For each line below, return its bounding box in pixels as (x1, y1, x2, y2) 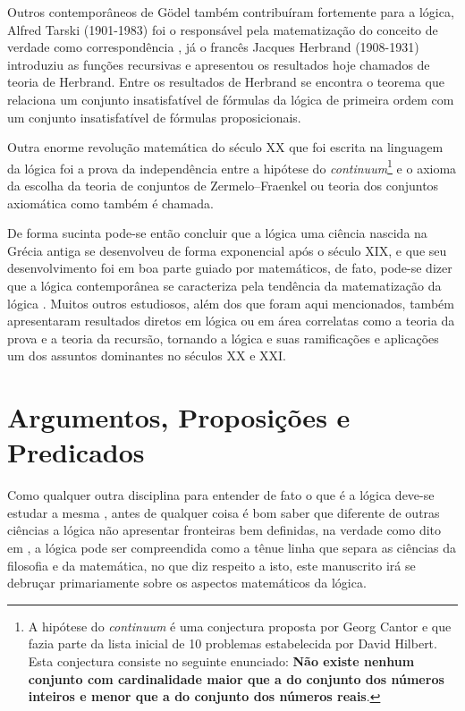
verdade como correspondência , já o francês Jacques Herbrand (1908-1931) (7, 38, 419, 56)
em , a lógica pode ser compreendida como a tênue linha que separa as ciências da (7, 538, 457, 557)
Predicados (7, 434, 145, 470)
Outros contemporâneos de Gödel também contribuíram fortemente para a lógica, (7, 3, 454, 21)
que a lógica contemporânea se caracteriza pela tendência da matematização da (7, 275, 442, 294)
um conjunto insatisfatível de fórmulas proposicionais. (7, 107, 301, 126)
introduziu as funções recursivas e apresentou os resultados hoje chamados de (7, 55, 430, 73)
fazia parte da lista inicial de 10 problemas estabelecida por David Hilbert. (28, 634, 437, 653)
